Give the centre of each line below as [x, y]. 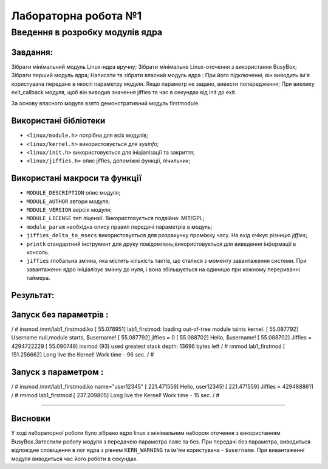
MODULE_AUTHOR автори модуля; [68, 201]
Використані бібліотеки [58, 121]
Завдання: [32, 52]
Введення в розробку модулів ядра [87, 32]
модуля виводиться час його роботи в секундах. [75, 459]
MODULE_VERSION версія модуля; [69, 210]
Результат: [33, 295]
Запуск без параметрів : [60, 314]
